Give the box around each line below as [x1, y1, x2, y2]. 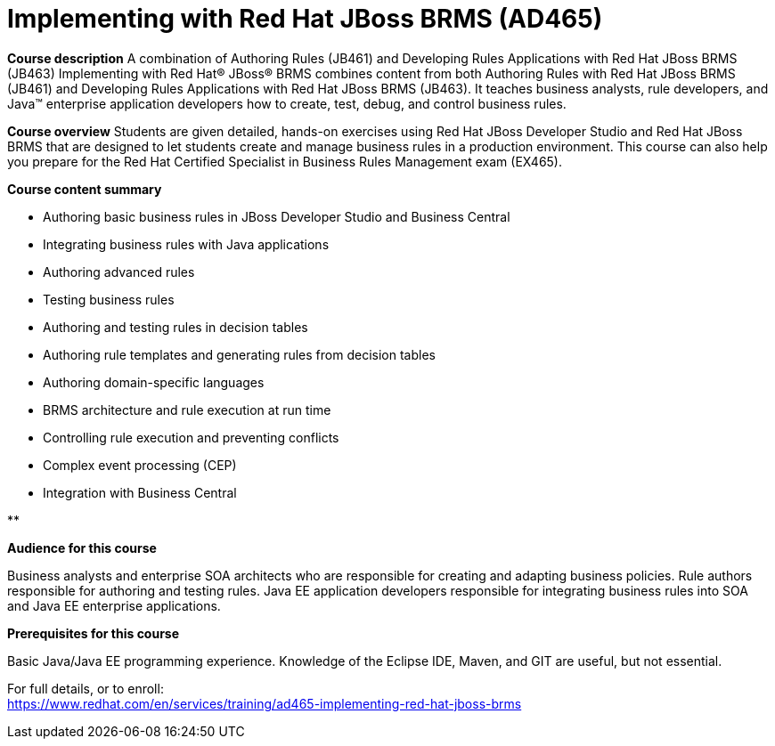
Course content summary [7, 181, 162, 197]
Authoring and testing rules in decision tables [43, 319, 308, 335]
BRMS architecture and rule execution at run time [43, 401, 331, 418]
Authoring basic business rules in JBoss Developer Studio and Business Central [43, 208, 510, 224]
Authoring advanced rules [43, 264, 195, 280]
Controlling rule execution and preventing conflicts [43, 429, 339, 445]
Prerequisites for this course [7, 625, 180, 641]
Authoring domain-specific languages [43, 374, 265, 390]
